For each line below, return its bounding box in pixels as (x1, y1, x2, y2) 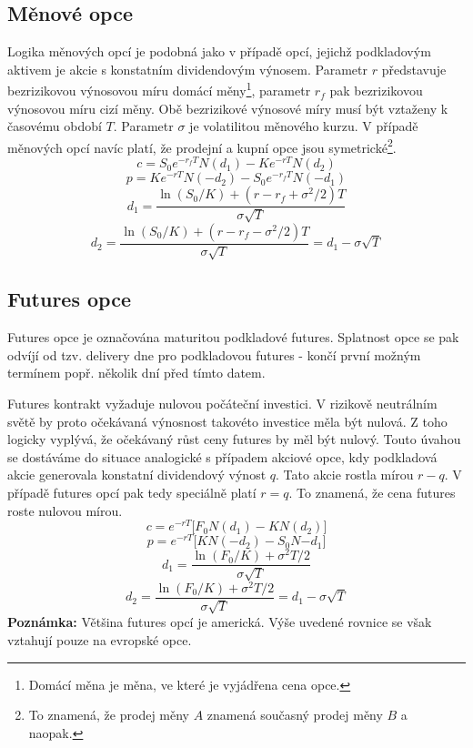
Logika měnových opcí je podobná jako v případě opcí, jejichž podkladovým (7, 42, 431, 61)
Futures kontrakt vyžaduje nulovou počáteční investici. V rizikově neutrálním (7, 394, 438, 413)
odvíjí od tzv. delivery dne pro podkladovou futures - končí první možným (7, 345, 421, 364)
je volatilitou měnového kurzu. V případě (189, 116, 418, 136)
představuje (381, 59, 447, 78)
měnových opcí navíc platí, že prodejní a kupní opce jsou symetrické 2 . (7, 135, 397, 157)
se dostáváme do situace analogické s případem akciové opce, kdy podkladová (7, 447, 438, 466)
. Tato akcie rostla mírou (276, 465, 414, 484)
